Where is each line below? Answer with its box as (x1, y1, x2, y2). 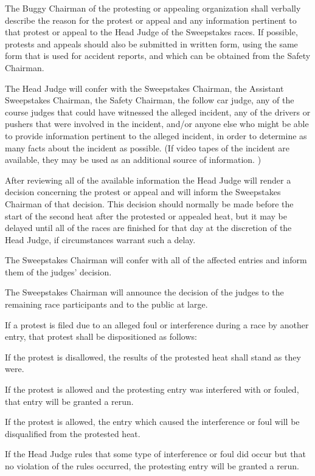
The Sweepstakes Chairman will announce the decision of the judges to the (5, 286, 284, 298)
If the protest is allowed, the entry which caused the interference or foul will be (5, 415, 300, 428)
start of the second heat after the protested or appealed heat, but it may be (5, 209, 287, 222)
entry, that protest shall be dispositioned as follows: (5, 330, 197, 343)
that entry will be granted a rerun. (5, 395, 134, 407)
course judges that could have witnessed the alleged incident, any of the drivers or (5, 105, 311, 118)
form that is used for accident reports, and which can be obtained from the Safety (5, 49, 311, 62)
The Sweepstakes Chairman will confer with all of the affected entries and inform (5, 254, 307, 266)
